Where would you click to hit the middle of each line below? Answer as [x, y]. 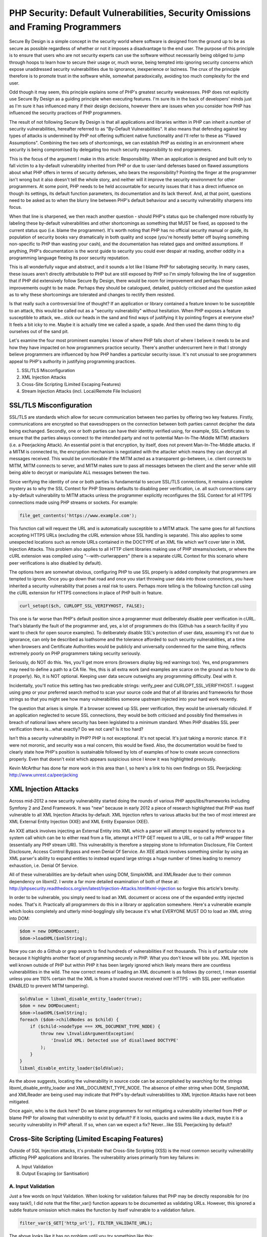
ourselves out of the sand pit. [39, 331]
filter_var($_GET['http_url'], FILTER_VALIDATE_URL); [86, 1223]
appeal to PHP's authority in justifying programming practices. [72, 361]
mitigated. [19, 1101]
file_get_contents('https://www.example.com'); [78, 515]
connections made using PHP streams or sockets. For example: [74, 502]
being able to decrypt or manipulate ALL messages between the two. [80, 473]
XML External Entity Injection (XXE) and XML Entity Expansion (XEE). [79, 822]
